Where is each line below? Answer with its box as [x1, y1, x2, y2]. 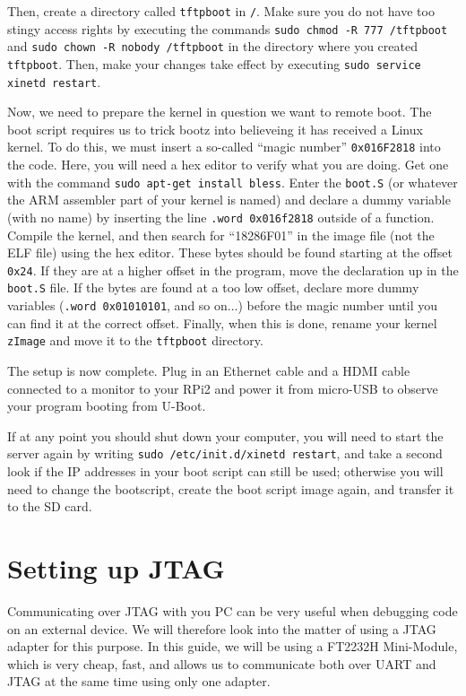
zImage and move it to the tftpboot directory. [7, 331, 263, 350]
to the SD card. [7, 497, 92, 516]
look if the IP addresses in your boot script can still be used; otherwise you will [7, 462, 444, 481]
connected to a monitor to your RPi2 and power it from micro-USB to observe [7, 378, 438, 397]
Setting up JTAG [7, 550, 225, 587]
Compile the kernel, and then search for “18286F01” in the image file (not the [7, 225, 435, 244]
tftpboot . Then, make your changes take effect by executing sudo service [7, 54, 421, 73]
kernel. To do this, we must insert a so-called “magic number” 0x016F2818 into [7, 137, 441, 156]
